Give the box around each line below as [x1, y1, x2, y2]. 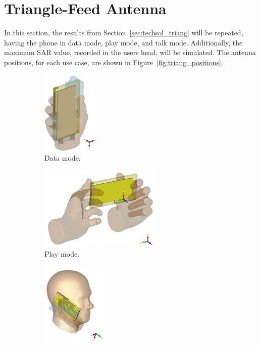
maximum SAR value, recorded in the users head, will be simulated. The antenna [4, 47, 256, 58]
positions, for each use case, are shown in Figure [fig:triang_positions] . [4, 57, 223, 67]
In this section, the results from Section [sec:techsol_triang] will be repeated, [4, 27, 243, 38]
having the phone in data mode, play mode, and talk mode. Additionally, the [4, 37, 243, 47]
